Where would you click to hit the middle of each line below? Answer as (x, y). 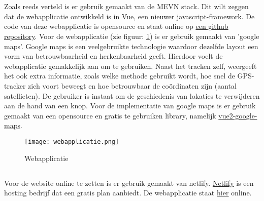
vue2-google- (238, 115)
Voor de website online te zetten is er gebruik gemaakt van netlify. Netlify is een (129, 183)
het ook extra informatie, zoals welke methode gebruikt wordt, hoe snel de (120, 76)
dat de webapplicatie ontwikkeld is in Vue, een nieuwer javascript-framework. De (129, 16)
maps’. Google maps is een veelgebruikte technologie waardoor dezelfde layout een (131, 46)
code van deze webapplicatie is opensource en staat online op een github (116, 26)
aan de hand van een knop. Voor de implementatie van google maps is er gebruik (130, 106)
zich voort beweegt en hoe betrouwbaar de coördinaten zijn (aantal (132, 85)
